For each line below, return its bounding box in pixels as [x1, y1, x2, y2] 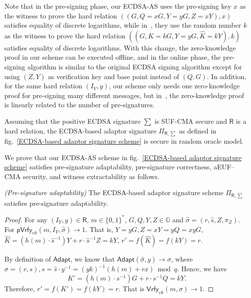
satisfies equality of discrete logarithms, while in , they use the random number [4, 20, 241, 30]
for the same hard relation [4, 81, 83, 91]
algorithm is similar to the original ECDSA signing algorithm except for [27, 61, 242, 71]
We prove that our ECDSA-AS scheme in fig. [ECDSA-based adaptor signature [4, 152, 242, 162]
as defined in [179, 125, 216, 135]
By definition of [4, 254, 51, 264]
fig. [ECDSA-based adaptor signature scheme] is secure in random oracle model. [4, 135, 244, 146]
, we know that [70, 254, 115, 264]
